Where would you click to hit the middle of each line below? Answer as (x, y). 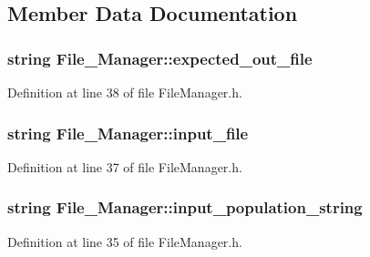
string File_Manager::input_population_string (185, 207)
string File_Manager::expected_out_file (160, 58)
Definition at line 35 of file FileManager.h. (125, 241)
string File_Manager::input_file (128, 133)
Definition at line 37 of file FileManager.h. (125, 166)
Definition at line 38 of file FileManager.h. (125, 92)
